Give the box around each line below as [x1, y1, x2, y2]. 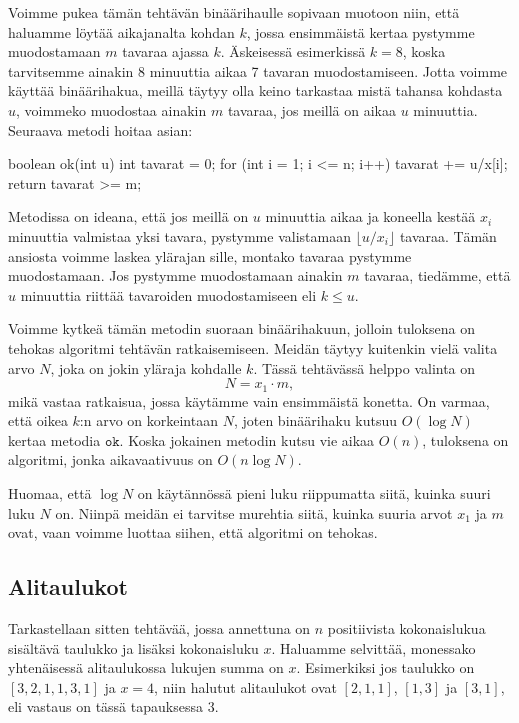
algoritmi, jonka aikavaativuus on [8, 449, 213, 470]
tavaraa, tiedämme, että [364, 265, 511, 286]
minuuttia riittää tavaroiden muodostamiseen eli [20, 284, 317, 305]
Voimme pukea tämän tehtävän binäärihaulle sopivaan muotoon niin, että [8, 2, 460, 22]
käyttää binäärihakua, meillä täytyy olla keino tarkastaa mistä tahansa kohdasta [8, 80, 503, 101]
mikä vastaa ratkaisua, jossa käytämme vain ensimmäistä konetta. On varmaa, [8, 390, 490, 411]
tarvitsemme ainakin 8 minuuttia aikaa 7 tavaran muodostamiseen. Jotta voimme [8, 60, 508, 81]
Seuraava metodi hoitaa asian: [8, 119, 193, 140]
